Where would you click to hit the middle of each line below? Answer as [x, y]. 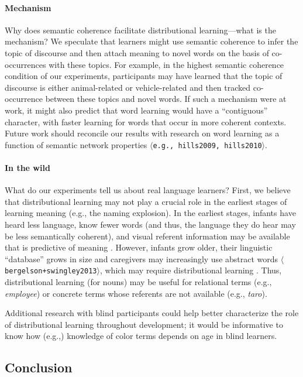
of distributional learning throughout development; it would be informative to [144, 324]
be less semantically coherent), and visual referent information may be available [147, 236]
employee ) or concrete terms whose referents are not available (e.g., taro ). [136, 293]
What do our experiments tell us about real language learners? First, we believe [148, 190]
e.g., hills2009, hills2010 [207, 145]
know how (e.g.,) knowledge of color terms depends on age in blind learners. [141, 336]
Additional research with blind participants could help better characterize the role [152, 313]
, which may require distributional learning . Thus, [191, 270]
